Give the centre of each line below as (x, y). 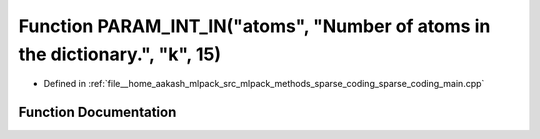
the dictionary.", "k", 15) (120, 54)
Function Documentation (97, 112)
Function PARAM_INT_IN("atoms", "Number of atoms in (254, 26)
